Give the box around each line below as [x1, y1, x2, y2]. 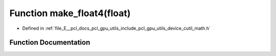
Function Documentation [9, 38, 90, 47]
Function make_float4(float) [9, 8, 131, 19]
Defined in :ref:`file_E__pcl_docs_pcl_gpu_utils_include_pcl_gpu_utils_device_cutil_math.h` [22, 25, 211, 31]
